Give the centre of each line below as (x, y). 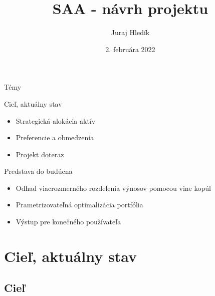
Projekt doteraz (40, 154)
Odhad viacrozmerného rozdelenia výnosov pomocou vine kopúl (113, 188)
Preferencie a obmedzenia (55, 137)
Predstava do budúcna (38, 171)
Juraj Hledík (130, 32)
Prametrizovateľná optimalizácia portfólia (79, 205)
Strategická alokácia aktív (56, 120)
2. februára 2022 (130, 49)
